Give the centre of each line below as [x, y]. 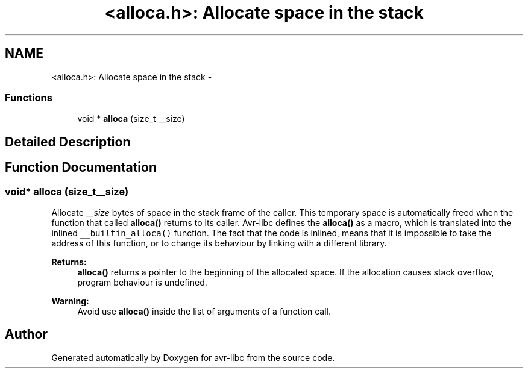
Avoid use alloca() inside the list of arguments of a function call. [204, 311]
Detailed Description [68, 142]
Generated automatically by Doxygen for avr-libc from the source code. [193, 357]
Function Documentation [81, 168]
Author [26, 334]
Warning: [70, 301]
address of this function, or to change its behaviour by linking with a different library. [219, 243]
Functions [29, 97]
